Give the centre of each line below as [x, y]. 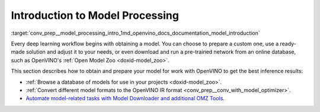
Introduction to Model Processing [95, 15]
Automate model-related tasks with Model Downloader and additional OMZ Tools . [125, 98]
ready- [288, 44]
